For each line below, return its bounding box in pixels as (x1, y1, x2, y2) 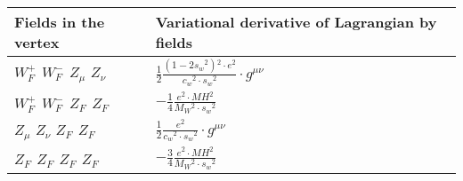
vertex (14, 32, 60, 52)
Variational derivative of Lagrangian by (155, 12, 437, 32)
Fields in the (14, 12, 105, 32)
